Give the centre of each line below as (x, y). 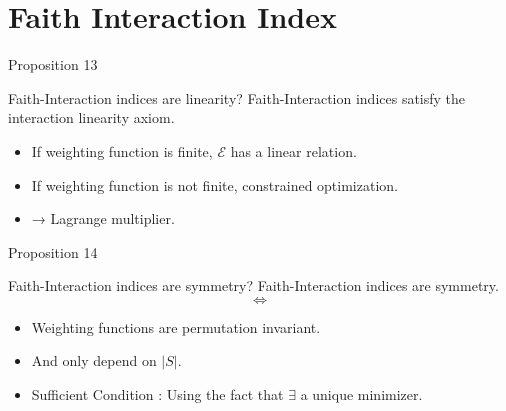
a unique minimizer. (361, 394)
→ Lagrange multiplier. (103, 218)
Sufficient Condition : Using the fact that (157, 394)
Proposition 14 (53, 251)
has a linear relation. (293, 150)
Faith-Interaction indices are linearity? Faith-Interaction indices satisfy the (237, 97)
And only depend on (94, 360)
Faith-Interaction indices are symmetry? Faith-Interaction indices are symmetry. (253, 285)
